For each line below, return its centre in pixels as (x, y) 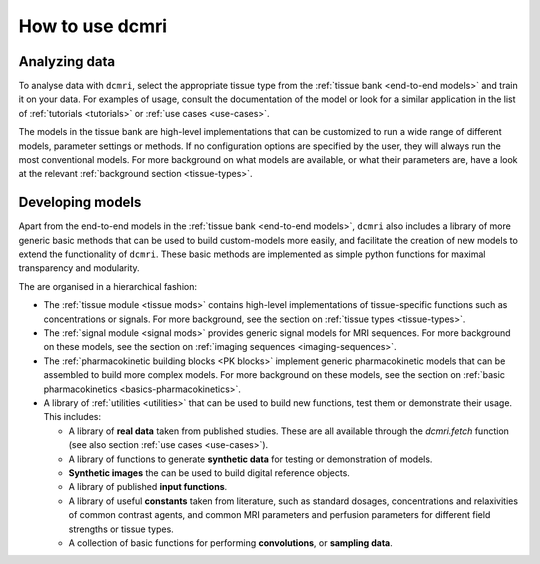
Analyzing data (66, 61)
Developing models (80, 202)
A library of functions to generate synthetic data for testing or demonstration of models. (250, 459)
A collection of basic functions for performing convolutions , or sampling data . (231, 542)
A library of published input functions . (148, 487)
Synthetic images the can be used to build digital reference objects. (209, 472)
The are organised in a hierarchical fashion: (107, 286)
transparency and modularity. (79, 268)
